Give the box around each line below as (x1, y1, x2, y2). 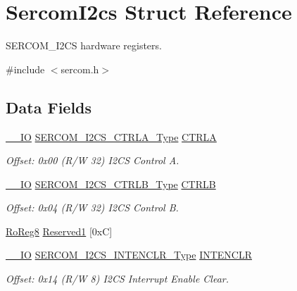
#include (6, 61, 45, 76)
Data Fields (6, 96, 92, 118)
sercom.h (61, 61, 99, 76)
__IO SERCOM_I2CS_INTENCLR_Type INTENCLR (6, 247, 253, 262)
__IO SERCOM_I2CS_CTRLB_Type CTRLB (6, 176, 216, 191)
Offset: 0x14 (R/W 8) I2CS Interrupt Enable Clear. (6, 271, 229, 286)
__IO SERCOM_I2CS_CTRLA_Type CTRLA (6, 129, 217, 144)
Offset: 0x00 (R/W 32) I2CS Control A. (6, 153, 179, 168)
